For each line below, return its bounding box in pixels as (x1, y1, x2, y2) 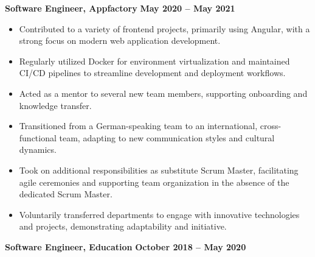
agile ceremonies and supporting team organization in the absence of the (19, 175, 289, 188)
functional (19, 131, 57, 144)
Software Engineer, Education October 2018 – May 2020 (5, 240, 246, 253)
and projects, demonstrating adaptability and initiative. (19, 220, 227, 233)
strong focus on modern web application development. (19, 34, 221, 47)
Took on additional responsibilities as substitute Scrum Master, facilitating (19, 163, 299, 176)
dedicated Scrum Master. (19, 188, 112, 200)
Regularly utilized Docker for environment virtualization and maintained (19, 54, 290, 67)
